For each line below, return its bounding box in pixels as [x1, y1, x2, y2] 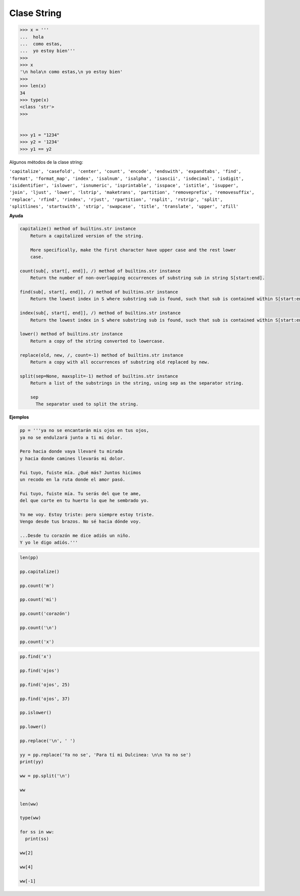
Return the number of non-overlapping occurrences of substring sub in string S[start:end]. [30, 275, 265, 281]
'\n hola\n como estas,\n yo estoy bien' [19, 69, 123, 75]
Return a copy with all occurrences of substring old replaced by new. [30, 359, 210, 365]
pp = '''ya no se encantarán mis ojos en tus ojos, [19, 427, 149, 433]
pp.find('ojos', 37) [19, 696, 70, 702]
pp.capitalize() [19, 569, 60, 574]
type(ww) [19, 815, 41, 821]
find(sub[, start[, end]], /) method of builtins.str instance [19, 289, 178, 295]
